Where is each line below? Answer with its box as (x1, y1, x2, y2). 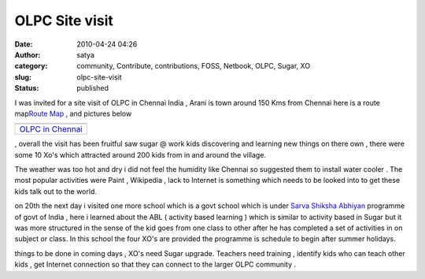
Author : (14, 50, 41, 59)
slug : (14, 72, 31, 82)
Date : (14, 39, 33, 49)
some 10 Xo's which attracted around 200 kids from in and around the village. (14, 150, 267, 159)
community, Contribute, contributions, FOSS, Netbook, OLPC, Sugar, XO (76, 61, 311, 71)
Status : (14, 84, 39, 93)
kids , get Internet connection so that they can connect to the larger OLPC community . (14, 260, 297, 270)
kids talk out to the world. (14, 186, 98, 196)
